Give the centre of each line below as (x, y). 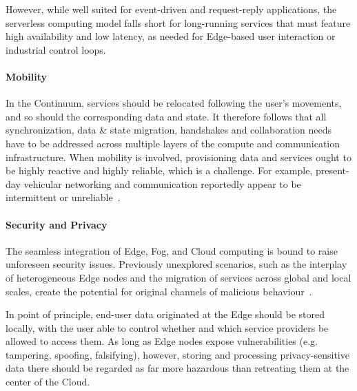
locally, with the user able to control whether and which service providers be (167, 327)
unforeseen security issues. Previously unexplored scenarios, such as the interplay (176, 264)
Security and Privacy (57, 224)
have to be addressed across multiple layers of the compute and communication (173, 143)
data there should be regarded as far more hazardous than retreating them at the (177, 368)
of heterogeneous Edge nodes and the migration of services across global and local (178, 277)
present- (332, 170)
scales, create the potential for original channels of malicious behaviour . (159, 291)
